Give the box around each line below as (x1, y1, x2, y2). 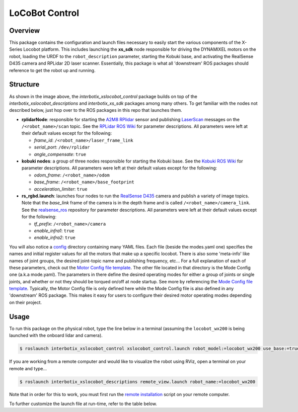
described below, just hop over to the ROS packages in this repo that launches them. (9, 107, 182, 113)
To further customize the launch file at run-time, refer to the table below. (9, 401, 157, 407)
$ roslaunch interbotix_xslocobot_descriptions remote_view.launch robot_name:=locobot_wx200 (19, 379, 256, 385)
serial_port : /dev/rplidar (34, 144, 90, 150)
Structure (9, 80, 40, 89)
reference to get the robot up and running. (9, 67, 96, 73)
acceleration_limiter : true (34, 186, 88, 192)
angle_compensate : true (34, 151, 86, 157)
